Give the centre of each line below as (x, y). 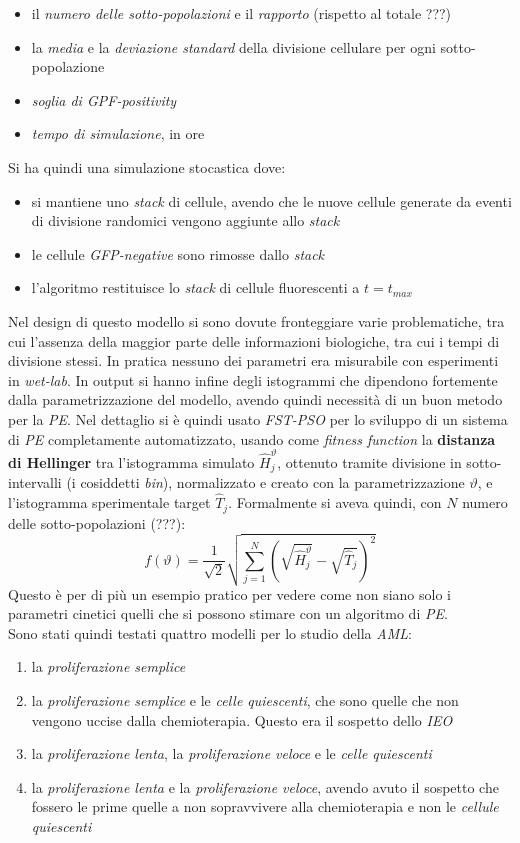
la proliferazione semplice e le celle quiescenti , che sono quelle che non (245, 700)
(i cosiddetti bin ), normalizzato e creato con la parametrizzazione (265, 482)
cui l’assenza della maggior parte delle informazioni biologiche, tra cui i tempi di (254, 340)
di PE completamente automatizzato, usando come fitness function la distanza (252, 438)
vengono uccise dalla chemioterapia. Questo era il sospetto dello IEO (242, 719)
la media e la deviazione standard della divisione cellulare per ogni (233, 46)
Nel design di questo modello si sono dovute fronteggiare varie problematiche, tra (256, 320)
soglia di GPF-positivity (104, 99)
